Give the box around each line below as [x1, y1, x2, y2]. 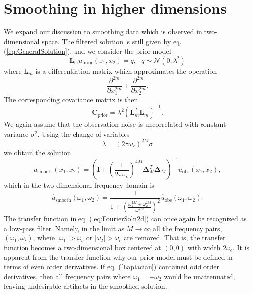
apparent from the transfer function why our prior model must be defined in [4, 252, 233, 262]
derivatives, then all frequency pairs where [4, 271, 131, 281]
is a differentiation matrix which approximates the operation [35, 65, 217, 76]
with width [187, 242, 221, 252]
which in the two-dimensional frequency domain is [4, 180, 154, 190]
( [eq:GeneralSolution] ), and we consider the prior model [4, 46, 171, 56]
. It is [232, 242, 250, 252]
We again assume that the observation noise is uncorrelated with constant [4, 119, 226, 129]
